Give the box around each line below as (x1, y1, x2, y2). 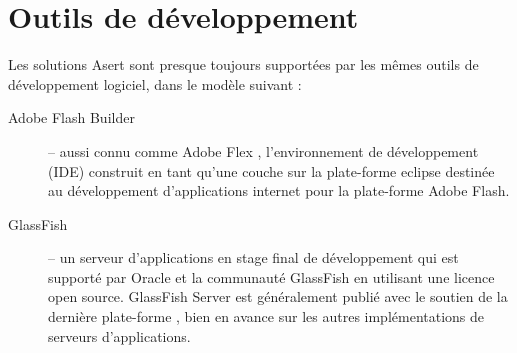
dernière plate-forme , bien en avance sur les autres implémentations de (48, 306, 485, 327)
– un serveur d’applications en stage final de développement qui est (48, 247, 459, 268)
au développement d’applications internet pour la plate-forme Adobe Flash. (48, 180, 510, 201)
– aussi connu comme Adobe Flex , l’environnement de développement (48, 140, 479, 161)
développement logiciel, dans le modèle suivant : (8, 73, 302, 94)
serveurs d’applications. (48, 325, 191, 346)
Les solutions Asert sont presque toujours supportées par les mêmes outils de (8, 54, 479, 75)
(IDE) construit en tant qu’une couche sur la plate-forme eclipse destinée (48, 160, 495, 181)
